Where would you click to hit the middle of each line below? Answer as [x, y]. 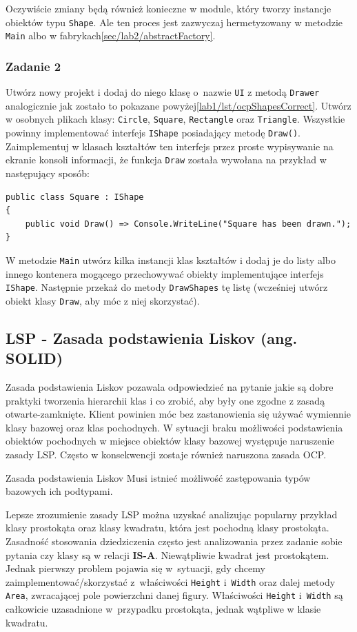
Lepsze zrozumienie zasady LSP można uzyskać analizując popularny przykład [172, 514]
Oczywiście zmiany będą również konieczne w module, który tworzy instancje [169, 8]
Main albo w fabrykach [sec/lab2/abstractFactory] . [111, 35]
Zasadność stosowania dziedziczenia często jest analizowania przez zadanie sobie [174, 541]
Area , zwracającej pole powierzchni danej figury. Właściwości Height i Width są [174, 595]
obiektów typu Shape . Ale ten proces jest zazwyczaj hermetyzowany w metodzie [174, 22]
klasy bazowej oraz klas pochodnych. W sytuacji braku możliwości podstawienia [174, 427]
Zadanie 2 [33, 66]
